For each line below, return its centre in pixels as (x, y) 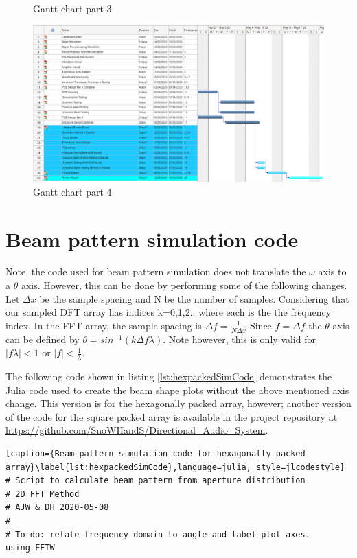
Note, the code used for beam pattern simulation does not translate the (156, 271)
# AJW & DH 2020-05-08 (57, 508)
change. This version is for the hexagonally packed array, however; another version (178, 403)
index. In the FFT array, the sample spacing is (104, 325)
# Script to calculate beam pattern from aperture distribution (156, 481)
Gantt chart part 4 (72, 191)
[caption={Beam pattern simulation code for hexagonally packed (156, 454)
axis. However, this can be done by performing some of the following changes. (184, 285)
